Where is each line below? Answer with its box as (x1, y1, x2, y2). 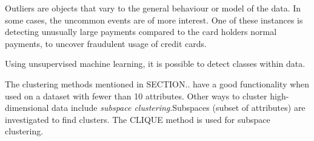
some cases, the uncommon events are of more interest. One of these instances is (5, 13, 303, 26)
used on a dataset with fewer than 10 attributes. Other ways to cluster (5, 89, 267, 102)
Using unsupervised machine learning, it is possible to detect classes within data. (5, 57, 306, 70)
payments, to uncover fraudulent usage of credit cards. (5, 37, 207, 49)
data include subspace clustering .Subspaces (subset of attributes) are (52, 101, 306, 114)
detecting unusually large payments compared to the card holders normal (5, 25, 277, 38)
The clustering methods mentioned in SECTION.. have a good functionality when (5, 77, 310, 90)
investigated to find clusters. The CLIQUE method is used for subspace (5, 113, 270, 125)
